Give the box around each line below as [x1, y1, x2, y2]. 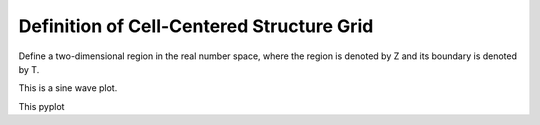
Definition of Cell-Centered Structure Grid [18, 15, 374, 37]
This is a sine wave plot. [18, 82, 118, 94]
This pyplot [18, 100, 65, 112]
